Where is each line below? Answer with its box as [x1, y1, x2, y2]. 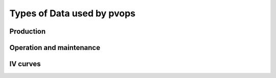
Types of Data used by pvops [9, 8, 135, 19]
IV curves [9, 60, 41, 68]
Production [9, 27, 46, 36]
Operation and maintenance [9, 43, 101, 52]
